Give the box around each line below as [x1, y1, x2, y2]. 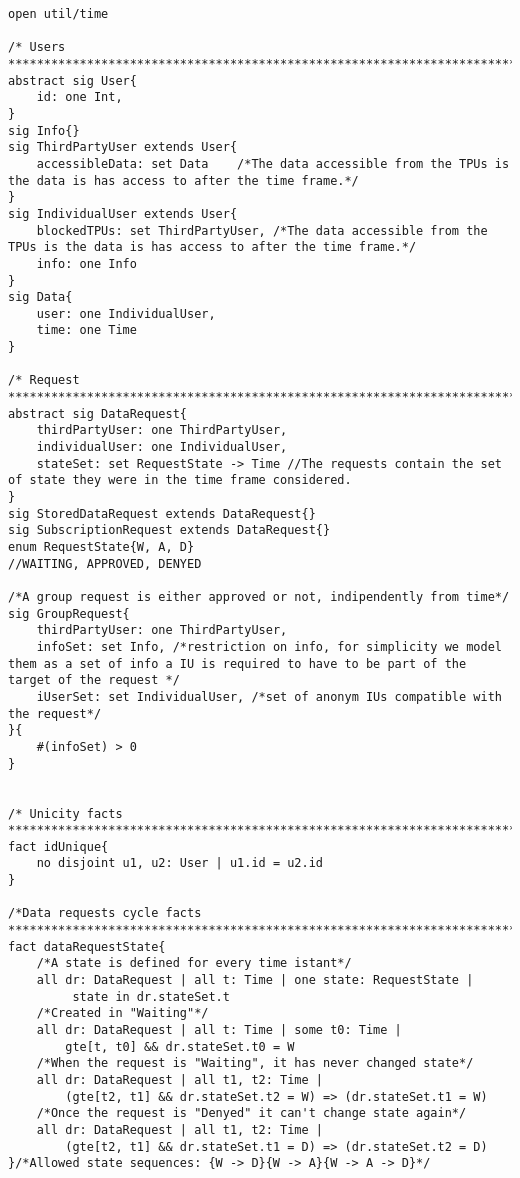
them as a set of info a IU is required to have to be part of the [8, 656, 467, 671]
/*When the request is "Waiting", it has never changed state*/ [36, 1056, 474, 1071]
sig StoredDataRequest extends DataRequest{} [8, 506, 316, 521]
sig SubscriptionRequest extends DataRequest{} [8, 523, 331, 538]
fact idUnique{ [8, 839, 109, 854]
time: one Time [36, 323, 137, 338]
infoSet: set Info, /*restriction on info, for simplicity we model [36, 639, 502, 654]
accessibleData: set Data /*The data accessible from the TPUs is [36, 156, 510, 171]
